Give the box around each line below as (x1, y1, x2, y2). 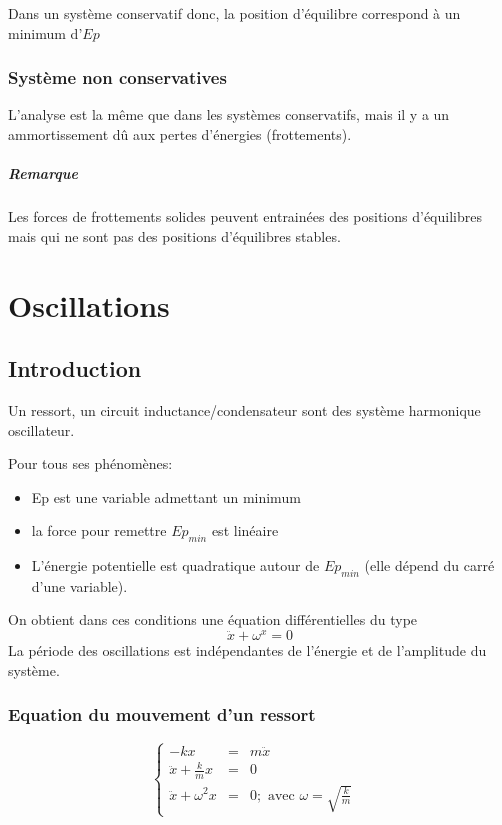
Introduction (8, 353, 142, 384)
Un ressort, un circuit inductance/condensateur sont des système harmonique (8, 399, 481, 420)
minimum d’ (8, 22, 83, 43)
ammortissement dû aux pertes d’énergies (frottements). (8, 124, 352, 144)
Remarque (8, 163, 78, 184)
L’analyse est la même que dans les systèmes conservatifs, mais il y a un (8, 104, 450, 125)
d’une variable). (31, 575, 128, 596)
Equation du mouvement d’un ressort (8, 702, 316, 727)
